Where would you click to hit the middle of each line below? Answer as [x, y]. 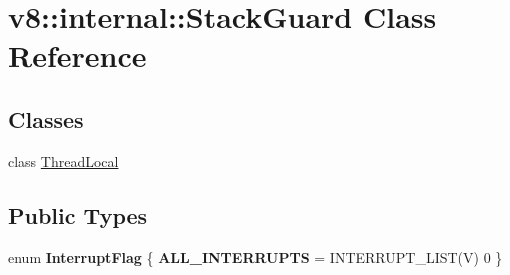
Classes [46, 118]
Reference [77, 55]
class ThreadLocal [63, 160]
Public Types [78, 214]
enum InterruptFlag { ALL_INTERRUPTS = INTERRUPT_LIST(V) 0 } [255, 256]
